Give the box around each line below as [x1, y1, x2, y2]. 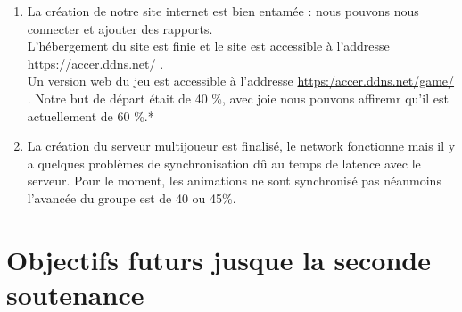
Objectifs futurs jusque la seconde [6, 241, 431, 277]
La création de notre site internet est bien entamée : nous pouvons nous [27, 2, 419, 20]
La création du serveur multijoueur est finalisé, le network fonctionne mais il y [27, 136, 456, 155]
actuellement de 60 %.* [27, 106, 154, 125]
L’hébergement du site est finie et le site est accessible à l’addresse [27, 37, 390, 55]
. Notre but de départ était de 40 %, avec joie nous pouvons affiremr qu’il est [27, 88, 449, 107]
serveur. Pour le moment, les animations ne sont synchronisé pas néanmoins [27, 171, 441, 190]
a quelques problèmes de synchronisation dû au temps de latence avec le [27, 153, 421, 172]
